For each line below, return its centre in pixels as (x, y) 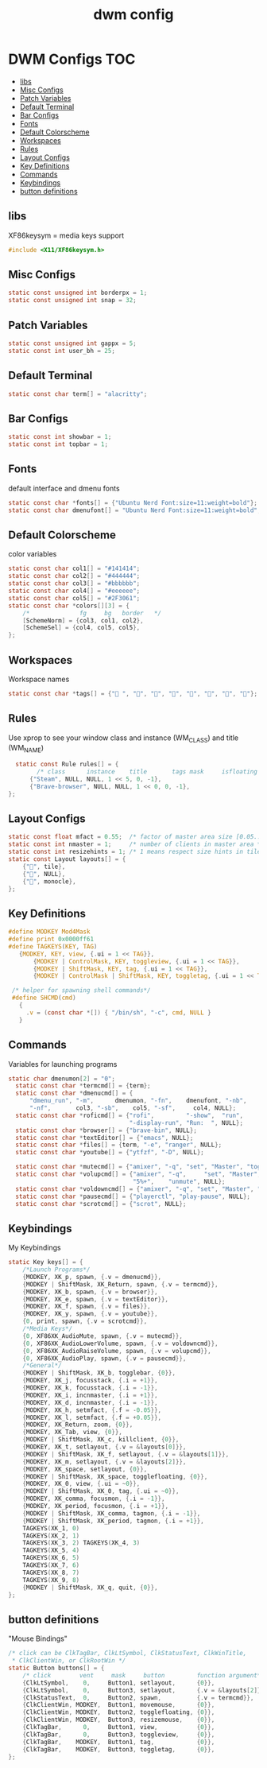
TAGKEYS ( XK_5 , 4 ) (51, 1551)
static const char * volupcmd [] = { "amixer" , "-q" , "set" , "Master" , (138, 1174)
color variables (33, 554)
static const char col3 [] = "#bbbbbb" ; (74, 584)
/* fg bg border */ (92, 613)
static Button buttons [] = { (56, 1668)
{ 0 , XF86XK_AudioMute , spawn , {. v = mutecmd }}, (103, 1336)
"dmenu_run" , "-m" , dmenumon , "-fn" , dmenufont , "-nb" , (138, 1101)
